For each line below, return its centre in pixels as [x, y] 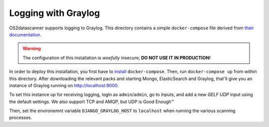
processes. [21, 118]
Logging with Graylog [55, 13]
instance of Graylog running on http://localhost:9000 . [64, 85]
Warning [32, 49]
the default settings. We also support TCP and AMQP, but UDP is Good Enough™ [92, 102]
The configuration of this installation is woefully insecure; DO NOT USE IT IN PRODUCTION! [117, 58]
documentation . [25, 34]
